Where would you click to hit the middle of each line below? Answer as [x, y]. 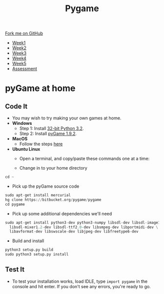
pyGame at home [40, 88]
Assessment [25, 69]
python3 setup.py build [29, 250]
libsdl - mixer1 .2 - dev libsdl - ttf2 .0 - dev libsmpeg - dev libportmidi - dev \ [84, 227]
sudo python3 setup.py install [37, 255]
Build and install [28, 241]
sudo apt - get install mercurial [38, 196]
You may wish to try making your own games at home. [67, 118]
